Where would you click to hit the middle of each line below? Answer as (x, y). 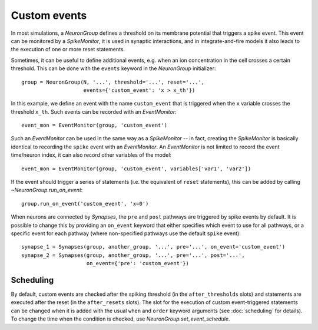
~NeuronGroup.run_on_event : (47, 190)
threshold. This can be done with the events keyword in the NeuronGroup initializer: (113, 68)
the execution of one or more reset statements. (68, 49)
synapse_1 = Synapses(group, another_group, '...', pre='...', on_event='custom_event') (153, 247)
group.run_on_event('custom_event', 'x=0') (85, 204)
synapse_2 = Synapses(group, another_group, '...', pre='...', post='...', (133, 255)
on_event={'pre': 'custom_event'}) (138, 263)
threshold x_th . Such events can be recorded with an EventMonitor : (94, 111)
